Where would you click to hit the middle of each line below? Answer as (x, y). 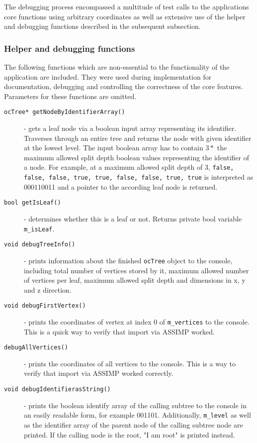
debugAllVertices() (36, 348)
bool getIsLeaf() (33, 203)
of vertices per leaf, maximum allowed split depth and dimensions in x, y (135, 280)
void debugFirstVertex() (45, 306)
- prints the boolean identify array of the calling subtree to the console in (135, 405)
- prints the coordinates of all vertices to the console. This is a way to (130, 363)
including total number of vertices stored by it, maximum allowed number (136, 270)
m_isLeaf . (39, 228)
